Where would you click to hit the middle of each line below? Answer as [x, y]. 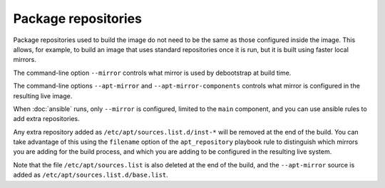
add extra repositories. [46, 119]
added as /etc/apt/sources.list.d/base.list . [91, 175]
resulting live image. [43, 95]
